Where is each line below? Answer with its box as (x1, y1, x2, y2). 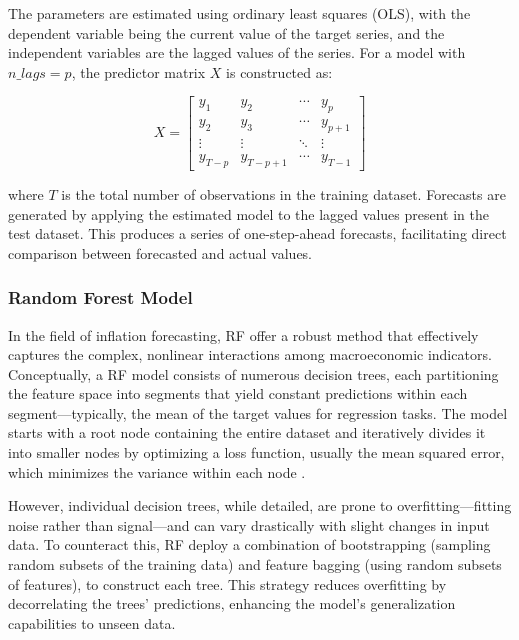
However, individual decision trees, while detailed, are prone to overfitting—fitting (8, 495, 512, 516)
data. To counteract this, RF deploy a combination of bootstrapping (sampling (8, 534, 491, 555)
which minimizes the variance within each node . (8, 461, 306, 482)
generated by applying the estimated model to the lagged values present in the (8, 203, 489, 224)
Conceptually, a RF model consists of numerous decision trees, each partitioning (8, 363, 499, 384)
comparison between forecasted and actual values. (8, 242, 313, 263)
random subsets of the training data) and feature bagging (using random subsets (8, 554, 502, 575)
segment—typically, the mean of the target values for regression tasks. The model (8, 402, 508, 423)
